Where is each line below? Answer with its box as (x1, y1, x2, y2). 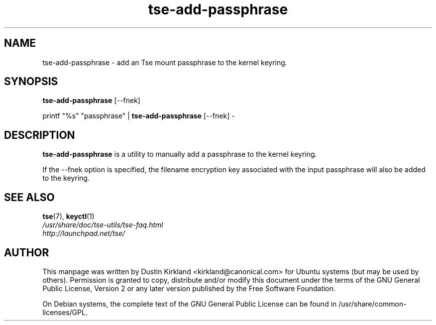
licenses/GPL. (42, 308, 88, 317)
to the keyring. (42, 174, 90, 183)
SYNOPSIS (4, 75, 58, 88)
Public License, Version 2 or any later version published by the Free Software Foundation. (42, 284, 336, 293)
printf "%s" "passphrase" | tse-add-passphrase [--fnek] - (42, 111, 235, 120)
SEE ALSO (4, 191, 55, 204)
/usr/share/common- (338, 299, 407, 308)
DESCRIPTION (4, 128, 75, 141)
